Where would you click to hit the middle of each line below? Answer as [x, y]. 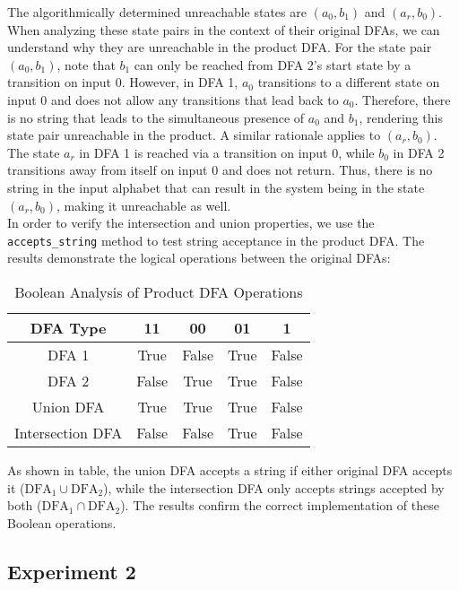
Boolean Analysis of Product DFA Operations [159, 291]
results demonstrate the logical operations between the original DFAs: [199, 258]
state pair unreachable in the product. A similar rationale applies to [194, 135]
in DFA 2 [419, 152]
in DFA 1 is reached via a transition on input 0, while [227, 152]
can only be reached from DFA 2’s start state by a [273, 64]
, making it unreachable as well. [144, 205]
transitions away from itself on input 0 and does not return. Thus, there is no [220, 170]
